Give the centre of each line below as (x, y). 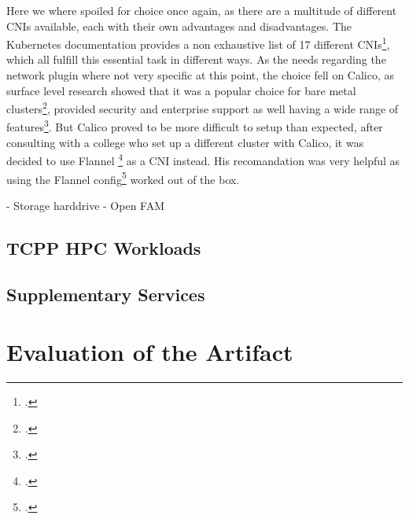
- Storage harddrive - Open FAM (85, 205)
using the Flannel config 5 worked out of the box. (123, 178)
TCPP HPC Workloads (104, 247)
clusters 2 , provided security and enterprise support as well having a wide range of (203, 107)
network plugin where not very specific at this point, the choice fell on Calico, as (201, 75)
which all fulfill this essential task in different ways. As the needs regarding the (196, 59)
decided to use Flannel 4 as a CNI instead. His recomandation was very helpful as (203, 159)
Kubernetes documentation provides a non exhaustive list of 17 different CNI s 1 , (198, 43)
